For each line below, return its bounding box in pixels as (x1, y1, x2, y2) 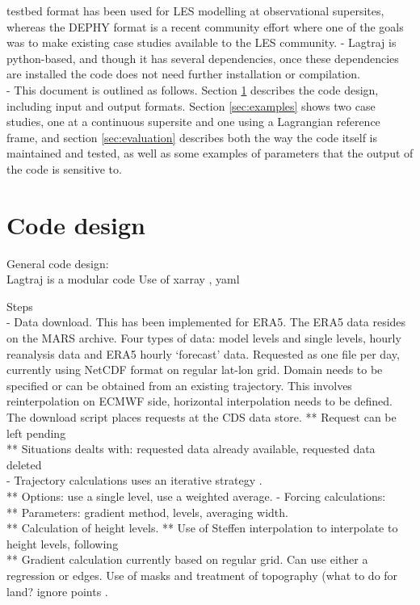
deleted (6, 456, 42, 473)
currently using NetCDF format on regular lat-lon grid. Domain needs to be (6, 361, 383, 378)
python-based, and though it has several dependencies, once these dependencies (6, 49, 399, 66)
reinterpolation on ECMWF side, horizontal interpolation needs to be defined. (6, 393, 393, 410)
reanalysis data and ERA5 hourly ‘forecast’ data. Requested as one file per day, (6, 345, 400, 362)
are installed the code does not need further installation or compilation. (6, 65, 360, 82)
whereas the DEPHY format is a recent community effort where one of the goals (6, 18, 404, 35)
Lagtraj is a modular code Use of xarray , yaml (6, 271, 240, 288)
